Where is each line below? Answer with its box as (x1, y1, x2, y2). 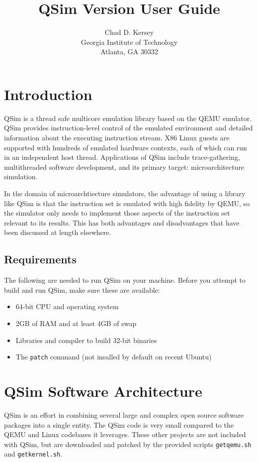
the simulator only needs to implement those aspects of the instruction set (4, 208, 230, 218)
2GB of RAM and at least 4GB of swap (15, 318, 137, 328)
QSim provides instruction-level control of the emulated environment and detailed (4, 122, 253, 133)
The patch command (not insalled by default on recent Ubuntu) (15, 351, 212, 362)
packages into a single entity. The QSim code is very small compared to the (4, 419, 234, 430)
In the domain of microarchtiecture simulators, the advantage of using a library (4, 188, 246, 198)
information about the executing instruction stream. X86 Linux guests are (4, 132, 230, 143)
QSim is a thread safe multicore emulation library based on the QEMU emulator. (4, 113, 252, 123)
